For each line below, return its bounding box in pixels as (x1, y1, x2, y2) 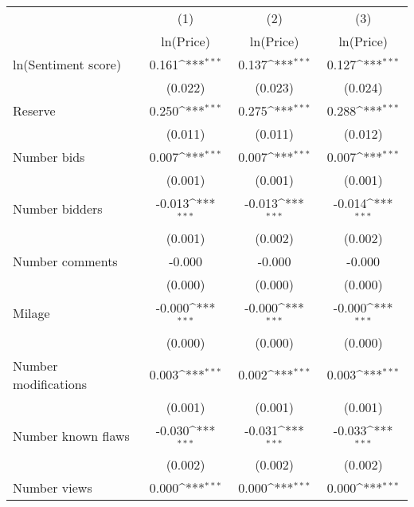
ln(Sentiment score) (13, 55, 122, 73)
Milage (13, 304, 50, 323)
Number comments (13, 251, 118, 270)
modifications (13, 374, 87, 393)
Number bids (13, 147, 85, 166)
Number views (13, 478, 92, 497)
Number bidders (13, 199, 103, 218)
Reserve (13, 101, 56, 120)
